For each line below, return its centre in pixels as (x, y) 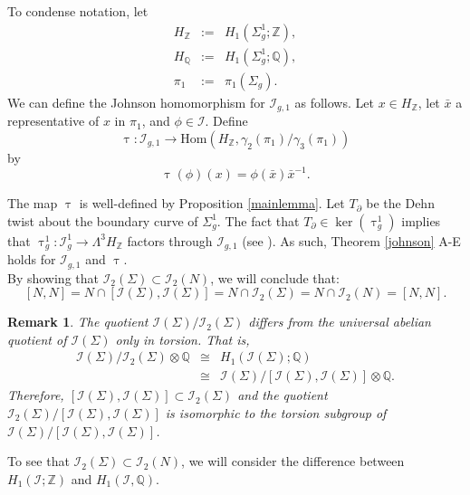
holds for (32, 259)
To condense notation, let (78, 11)
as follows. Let (334, 102)
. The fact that (258, 220)
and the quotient (283, 395)
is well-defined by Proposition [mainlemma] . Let (212, 203)
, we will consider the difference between (293, 461)
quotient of (37, 339)
